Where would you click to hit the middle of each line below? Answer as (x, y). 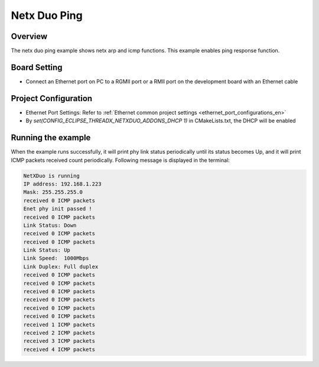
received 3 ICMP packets (59, 341)
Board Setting (37, 67)
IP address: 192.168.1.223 (62, 184)
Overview (29, 36)
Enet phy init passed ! (58, 209)
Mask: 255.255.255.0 (53, 192)
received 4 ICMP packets (59, 349)
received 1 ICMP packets (59, 324)
